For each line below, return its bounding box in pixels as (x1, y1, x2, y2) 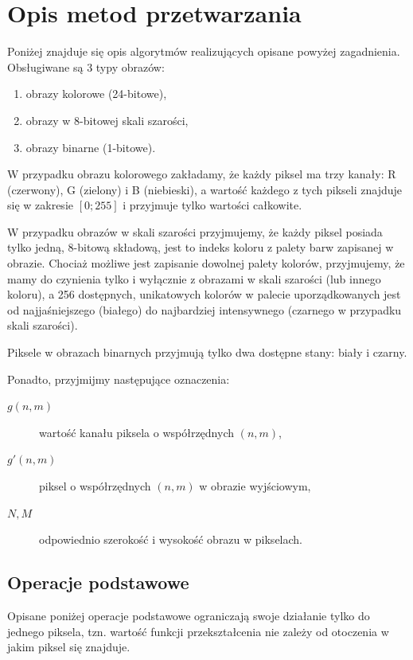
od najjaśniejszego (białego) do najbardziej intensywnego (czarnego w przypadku (7, 301, 402, 318)
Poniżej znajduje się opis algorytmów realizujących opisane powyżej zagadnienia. (7, 43, 400, 60)
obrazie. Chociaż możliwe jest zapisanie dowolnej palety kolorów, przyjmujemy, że (7, 255, 405, 271)
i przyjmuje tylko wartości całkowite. (123, 197, 302, 213)
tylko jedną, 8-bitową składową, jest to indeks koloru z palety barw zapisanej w (7, 239, 394, 256)
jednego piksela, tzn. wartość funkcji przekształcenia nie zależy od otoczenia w (7, 623, 389, 639)
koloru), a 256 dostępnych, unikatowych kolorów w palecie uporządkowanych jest (7, 286, 401, 303)
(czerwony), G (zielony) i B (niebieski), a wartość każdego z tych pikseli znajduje (7, 181, 403, 197)
